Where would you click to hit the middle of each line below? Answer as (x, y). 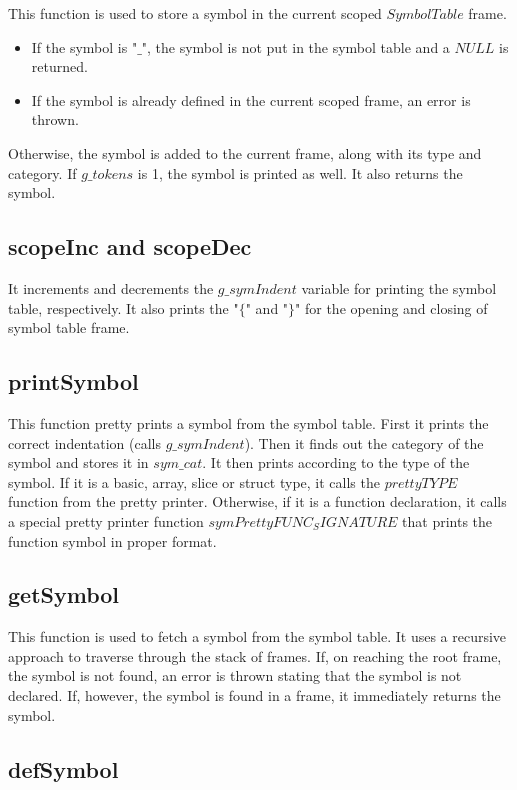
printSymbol (73, 381)
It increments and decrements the (111, 287)
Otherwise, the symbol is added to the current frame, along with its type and (245, 152)
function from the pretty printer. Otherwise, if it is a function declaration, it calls (257, 501)
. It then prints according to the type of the (336, 462)
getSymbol (64, 594)
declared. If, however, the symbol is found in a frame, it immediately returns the (254, 695)
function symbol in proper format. (112, 540)
